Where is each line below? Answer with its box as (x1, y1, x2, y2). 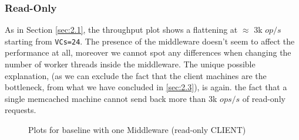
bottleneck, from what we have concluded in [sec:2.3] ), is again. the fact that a (5, 81, 287, 93)
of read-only (242, 92, 285, 104)
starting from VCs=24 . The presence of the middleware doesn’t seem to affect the (5, 35, 295, 47)
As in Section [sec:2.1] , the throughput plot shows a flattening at (5, 23, 238, 36)
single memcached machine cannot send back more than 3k (5, 92, 217, 104)
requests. (5, 104, 36, 116)
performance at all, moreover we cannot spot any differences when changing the (5, 46, 291, 59)
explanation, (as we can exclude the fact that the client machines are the (5, 69, 267, 81)
